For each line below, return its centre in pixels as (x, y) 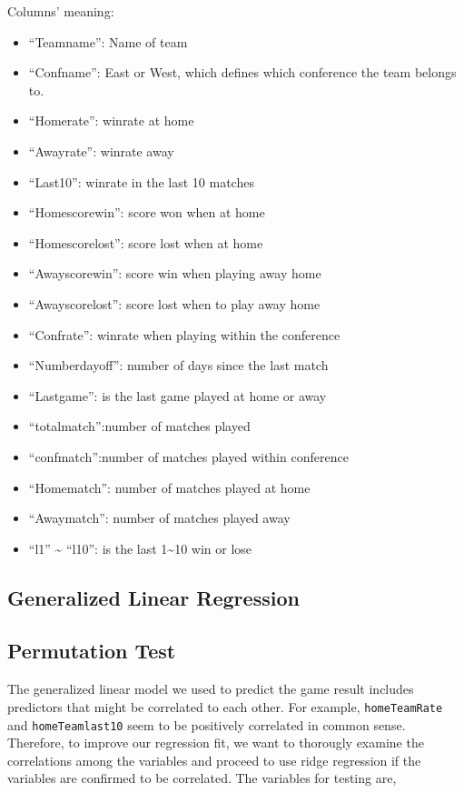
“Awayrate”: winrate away (101, 151)
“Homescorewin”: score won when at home (147, 212)
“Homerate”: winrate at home (111, 120)
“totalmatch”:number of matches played (139, 426)
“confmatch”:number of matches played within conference (188, 456)
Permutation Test (92, 651)
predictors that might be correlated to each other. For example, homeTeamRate (225, 706)
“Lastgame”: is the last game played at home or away (178, 395)
